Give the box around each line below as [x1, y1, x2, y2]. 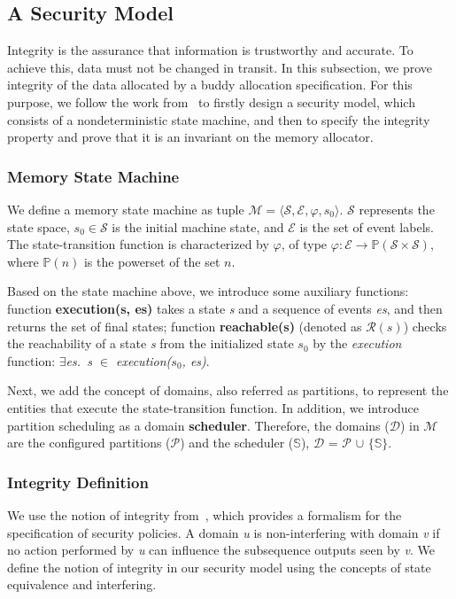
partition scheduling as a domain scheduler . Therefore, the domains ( [7, 416, 390, 434]
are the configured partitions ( [7, 433, 171, 452]
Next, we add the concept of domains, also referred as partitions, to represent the [7, 381, 449, 400]
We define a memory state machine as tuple [7, 199, 244, 218]
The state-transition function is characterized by [7, 235, 269, 253]
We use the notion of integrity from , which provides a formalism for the [7, 505, 402, 524]
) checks [403, 316, 447, 335]
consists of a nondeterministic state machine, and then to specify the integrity [7, 110, 430, 128]
